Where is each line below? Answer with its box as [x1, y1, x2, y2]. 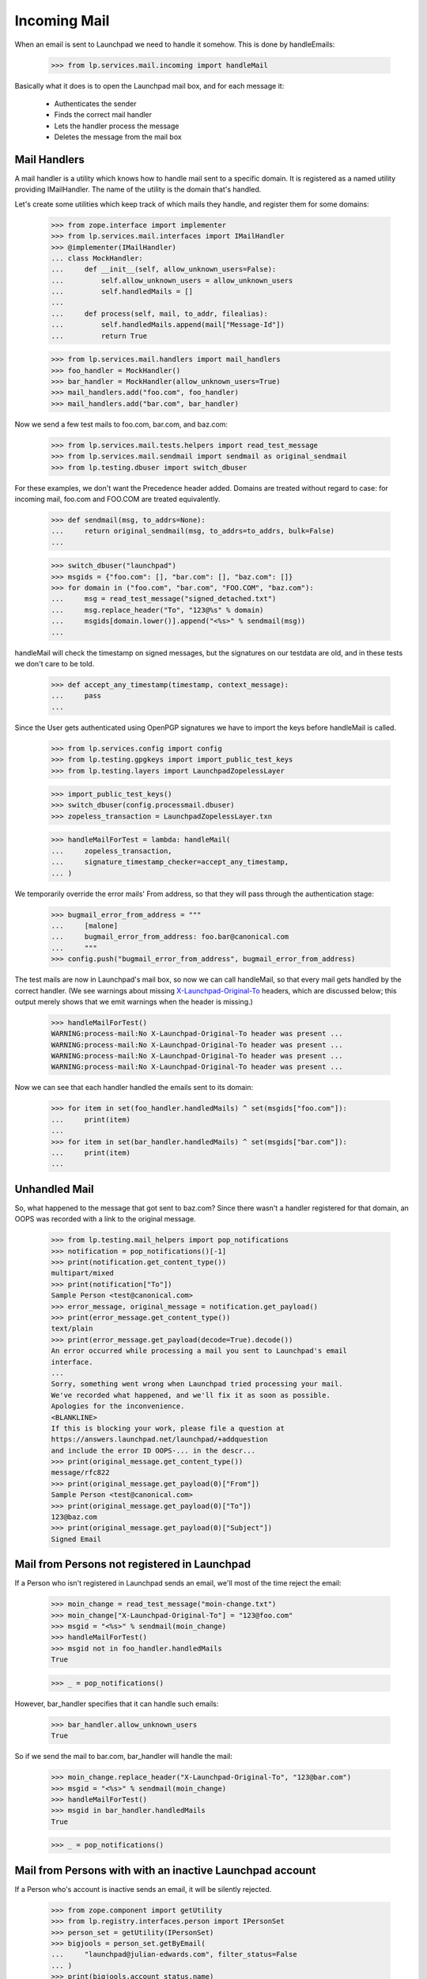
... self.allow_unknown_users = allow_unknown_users [51, 275, 293, 285]
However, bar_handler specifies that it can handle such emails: [14, 1699, 219, 1708]
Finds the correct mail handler [54, 110, 153, 120]
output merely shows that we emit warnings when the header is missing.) [14, 997, 253, 1006]
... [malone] [51, 921, 119, 930]
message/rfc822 [51, 1468, 110, 1477]
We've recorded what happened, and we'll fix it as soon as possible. [51, 1390, 331, 1400]
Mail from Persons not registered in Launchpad [14, 1558, 251, 1571]
